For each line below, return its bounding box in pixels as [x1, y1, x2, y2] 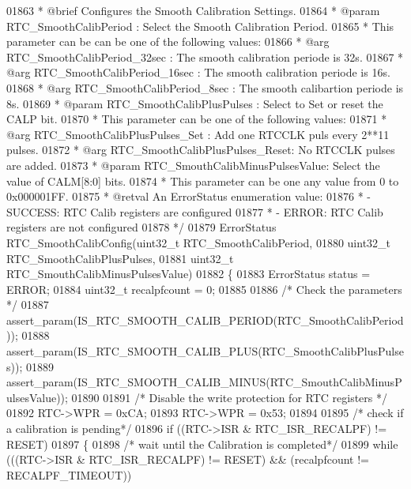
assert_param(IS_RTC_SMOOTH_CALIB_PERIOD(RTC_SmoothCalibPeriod [6, 311, 404, 328]
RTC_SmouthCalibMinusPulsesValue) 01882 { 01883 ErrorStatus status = [6, 265, 371, 282]
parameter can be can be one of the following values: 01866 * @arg [6, 33, 330, 50]
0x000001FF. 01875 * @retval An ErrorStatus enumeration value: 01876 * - [6, 188, 371, 205]
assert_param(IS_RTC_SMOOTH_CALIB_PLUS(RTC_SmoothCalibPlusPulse [6, 343, 404, 359]
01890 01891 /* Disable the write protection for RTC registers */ [71, 389, 388, 405]
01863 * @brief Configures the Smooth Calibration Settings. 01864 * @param [6, 2, 380, 18]
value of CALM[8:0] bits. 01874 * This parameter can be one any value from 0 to [6, 172, 399, 189]
